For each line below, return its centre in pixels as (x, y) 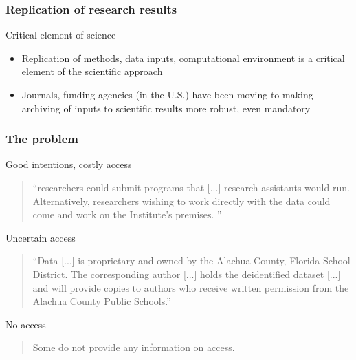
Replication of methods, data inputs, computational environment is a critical (183, 57)
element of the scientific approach (92, 71)
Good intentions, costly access (69, 164)
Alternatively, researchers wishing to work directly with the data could (181, 201)
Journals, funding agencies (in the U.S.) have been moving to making (167, 94)
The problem (42, 139)
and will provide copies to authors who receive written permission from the (191, 287)
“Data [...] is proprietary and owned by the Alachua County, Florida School (191, 261)
